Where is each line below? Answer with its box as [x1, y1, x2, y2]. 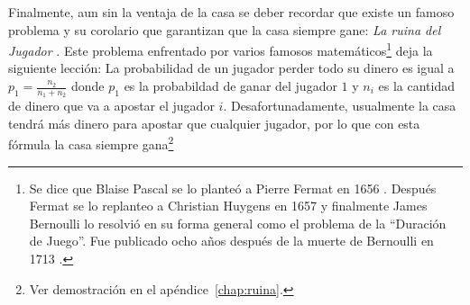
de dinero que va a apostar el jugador [8, 96, 215, 115]
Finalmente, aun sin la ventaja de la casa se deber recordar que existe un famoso [8, 3, 455, 21]
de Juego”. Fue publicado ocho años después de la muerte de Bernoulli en [29, 231, 434, 250]
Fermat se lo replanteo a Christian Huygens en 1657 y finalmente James [29, 196, 428, 215]
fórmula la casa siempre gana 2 [8, 132, 174, 154]
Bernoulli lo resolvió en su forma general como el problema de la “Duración [29, 213, 447, 232]
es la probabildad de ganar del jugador [124, 76, 337, 95]
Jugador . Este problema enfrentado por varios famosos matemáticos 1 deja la [8, 39, 433, 59]
